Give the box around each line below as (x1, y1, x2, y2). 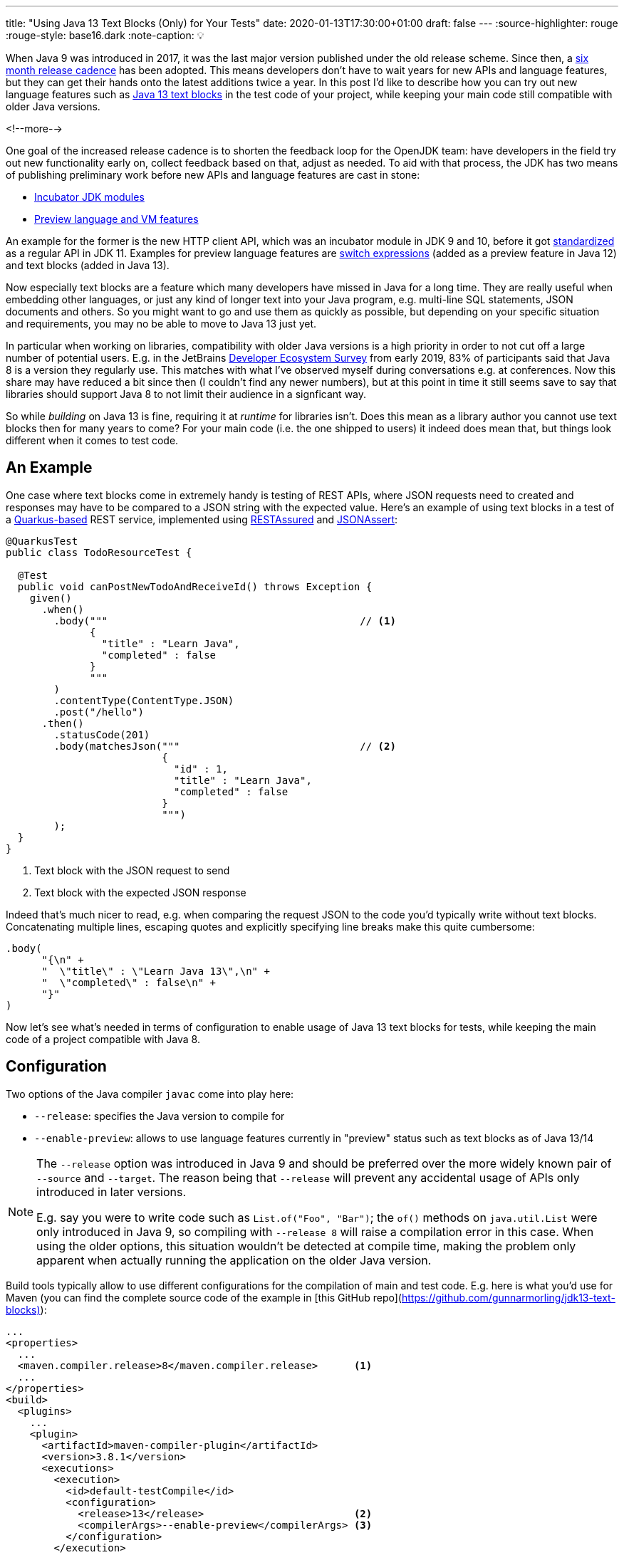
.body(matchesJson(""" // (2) (53, 740, 396, 752)
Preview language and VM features (34, 213, 199, 225)
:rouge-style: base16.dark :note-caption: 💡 (6, 29, 204, 41)
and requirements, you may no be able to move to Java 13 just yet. (6, 318, 317, 330)
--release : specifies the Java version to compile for (34, 1109, 285, 1122)
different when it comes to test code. (6, 434, 179, 446)
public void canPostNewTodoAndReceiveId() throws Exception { (17, 580, 373, 592)
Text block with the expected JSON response (34, 886, 246, 899)
